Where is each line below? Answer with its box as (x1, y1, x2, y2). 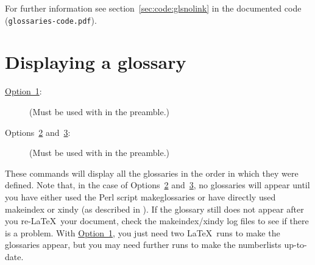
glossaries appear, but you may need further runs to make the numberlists (5, 238, 281, 251)
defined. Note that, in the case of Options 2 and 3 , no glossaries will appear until (5, 178, 310, 191)
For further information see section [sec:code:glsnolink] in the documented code (5, 2, 302, 14)
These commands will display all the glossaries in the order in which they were (5, 166, 299, 179)
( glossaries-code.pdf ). (5, 13, 97, 26)
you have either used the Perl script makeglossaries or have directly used (5, 190, 276, 203)
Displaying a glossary (5, 49, 186, 74)
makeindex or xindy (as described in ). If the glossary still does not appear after (5, 202, 304, 215)
